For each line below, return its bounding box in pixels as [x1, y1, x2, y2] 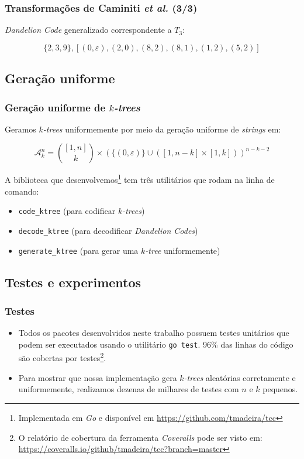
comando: [5, 185, 39, 197]
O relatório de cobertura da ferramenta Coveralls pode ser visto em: [18, 431, 262, 443]
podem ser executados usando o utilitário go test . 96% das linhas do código [18, 338, 293, 350]
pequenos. [262, 383, 298, 395]
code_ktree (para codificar [18, 205, 116, 217]
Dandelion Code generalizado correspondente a [5, 23, 172, 36]
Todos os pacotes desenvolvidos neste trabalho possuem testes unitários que [18, 327, 289, 339]
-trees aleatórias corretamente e [184, 371, 296, 383]
